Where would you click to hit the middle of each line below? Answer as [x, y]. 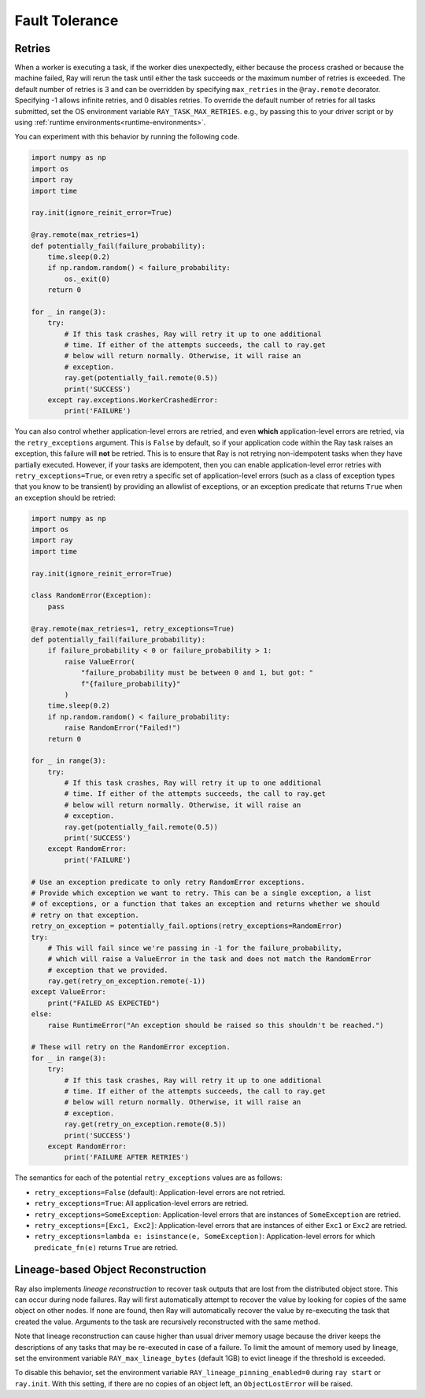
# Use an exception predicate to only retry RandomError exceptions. [168, 882]
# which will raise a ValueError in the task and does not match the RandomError [209, 959]
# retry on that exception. [85, 915]
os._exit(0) [87, 279]
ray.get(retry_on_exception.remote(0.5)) [145, 1124]
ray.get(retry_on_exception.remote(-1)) [127, 981]
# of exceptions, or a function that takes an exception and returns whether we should [205, 904]
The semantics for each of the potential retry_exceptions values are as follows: [148, 1178]
